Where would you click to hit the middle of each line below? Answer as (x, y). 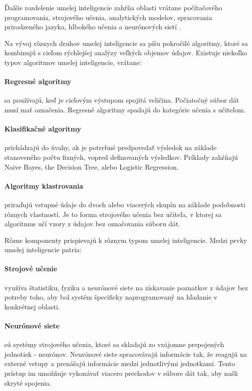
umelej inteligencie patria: (43, 250)
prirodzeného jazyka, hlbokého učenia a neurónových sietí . (93, 27)
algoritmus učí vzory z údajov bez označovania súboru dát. (93, 224)
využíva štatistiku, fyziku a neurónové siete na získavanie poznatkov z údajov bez (126, 287)
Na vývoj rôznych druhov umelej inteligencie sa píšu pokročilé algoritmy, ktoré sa (126, 43)
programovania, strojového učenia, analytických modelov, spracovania (108, 17)
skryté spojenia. (28, 382)
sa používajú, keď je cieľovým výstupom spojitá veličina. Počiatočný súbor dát (122, 100)
